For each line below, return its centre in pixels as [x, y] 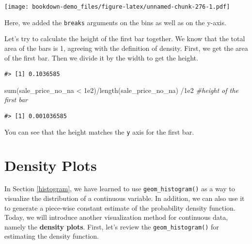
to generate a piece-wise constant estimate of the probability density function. [120, 207]
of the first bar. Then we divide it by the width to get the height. [101, 57]
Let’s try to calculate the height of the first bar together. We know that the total [125, 38]
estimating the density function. [52, 236]
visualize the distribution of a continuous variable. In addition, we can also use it [125, 198]
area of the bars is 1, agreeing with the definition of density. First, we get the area [126, 48]
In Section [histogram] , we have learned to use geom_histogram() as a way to [120, 189]
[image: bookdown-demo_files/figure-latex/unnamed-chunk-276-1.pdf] [117, 7]
